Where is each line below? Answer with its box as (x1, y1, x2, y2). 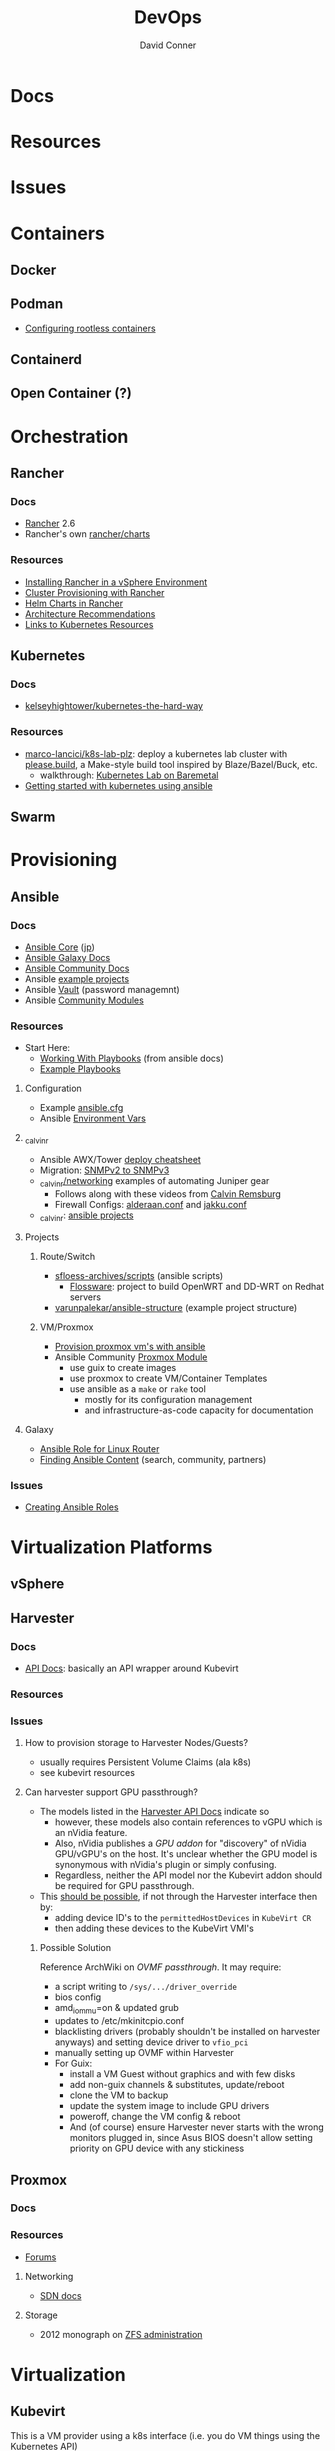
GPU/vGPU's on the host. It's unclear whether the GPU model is (54, 1848, 318, 1860)
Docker (10, 261, 57, 278)
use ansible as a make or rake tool (69, 1382, 207, 1395)
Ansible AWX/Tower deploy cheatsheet (39, 1154, 202, 1165)
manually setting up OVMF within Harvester (54, 2047, 235, 2059)
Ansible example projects (24, 972, 130, 985)
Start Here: (24, 1042, 71, 1054)
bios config (54, 1991, 102, 2003)
